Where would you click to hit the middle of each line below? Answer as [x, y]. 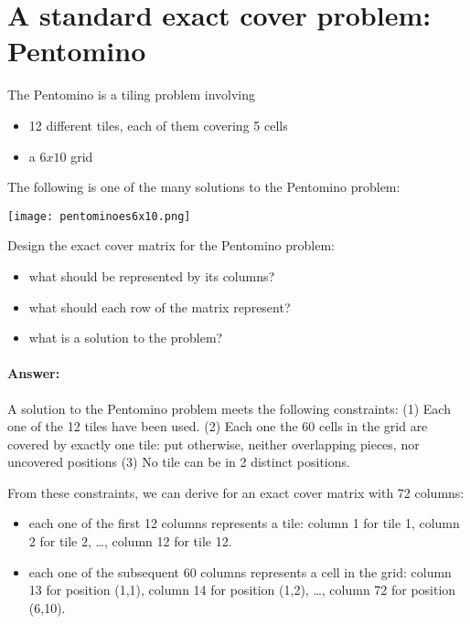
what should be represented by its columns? [152, 275]
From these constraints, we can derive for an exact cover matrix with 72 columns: [236, 492]
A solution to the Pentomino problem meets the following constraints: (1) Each [229, 408]
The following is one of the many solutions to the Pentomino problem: [204, 187]
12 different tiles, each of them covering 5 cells [158, 125]
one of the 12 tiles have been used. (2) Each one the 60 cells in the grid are [218, 426]
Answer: [34, 373]
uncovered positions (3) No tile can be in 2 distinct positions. [179, 462]
